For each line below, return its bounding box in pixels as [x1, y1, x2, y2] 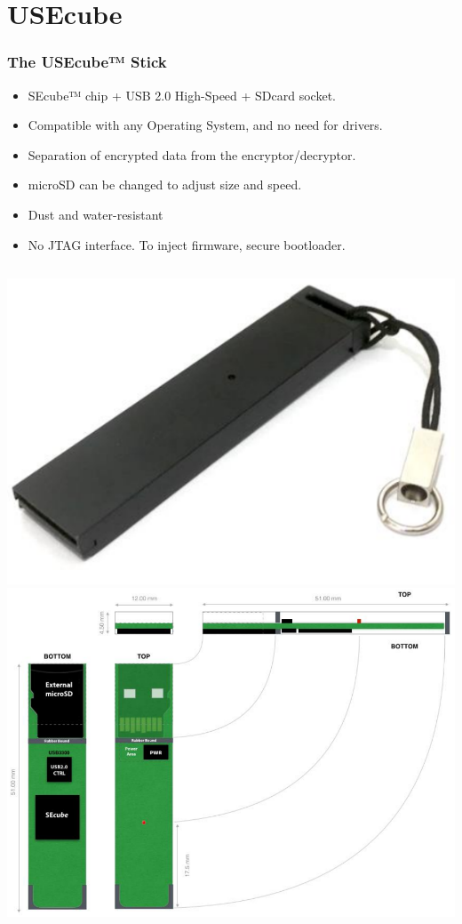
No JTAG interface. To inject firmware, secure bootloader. [28, 235, 346, 253]
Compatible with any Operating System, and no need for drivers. [28, 116, 383, 134]
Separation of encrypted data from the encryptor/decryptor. [28, 145, 356, 164]
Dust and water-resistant [28, 205, 163, 223]
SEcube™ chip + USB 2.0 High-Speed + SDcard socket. [28, 85, 336, 104]
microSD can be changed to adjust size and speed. [28, 175, 302, 194]
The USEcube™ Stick [7, 51, 167, 73]
